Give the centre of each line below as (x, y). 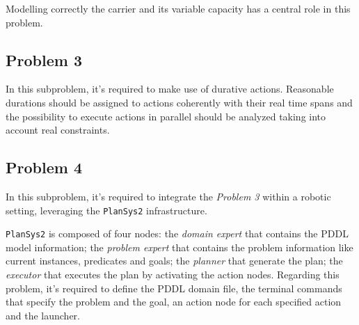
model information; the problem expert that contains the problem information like (179, 247)
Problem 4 (44, 167)
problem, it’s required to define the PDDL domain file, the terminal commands (174, 288)
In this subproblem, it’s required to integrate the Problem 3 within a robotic (168, 196)
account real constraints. (58, 130)
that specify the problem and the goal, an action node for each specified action (174, 302)
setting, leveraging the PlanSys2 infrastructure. (106, 210)
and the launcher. (43, 315)
